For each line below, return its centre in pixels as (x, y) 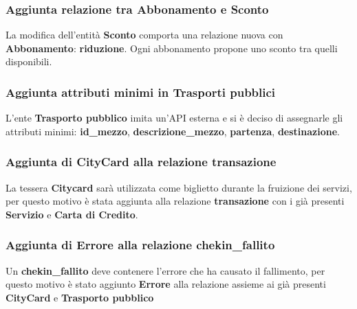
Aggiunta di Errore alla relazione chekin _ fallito (140, 245)
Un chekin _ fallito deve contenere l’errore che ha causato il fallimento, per (165, 270)
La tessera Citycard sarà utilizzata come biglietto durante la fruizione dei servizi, (179, 187)
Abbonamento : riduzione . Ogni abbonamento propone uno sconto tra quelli (172, 48)
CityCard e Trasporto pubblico (80, 297)
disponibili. (29, 61)
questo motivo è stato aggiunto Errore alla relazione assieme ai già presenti (166, 284)
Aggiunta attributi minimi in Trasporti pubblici (141, 92)
